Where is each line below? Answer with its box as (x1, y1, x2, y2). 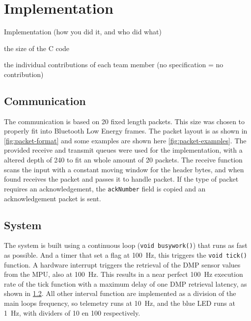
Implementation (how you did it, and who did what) (4, 27, 162, 37)
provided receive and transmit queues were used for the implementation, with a (4, 145, 243, 155)
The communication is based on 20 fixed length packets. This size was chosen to (4, 116, 245, 126)
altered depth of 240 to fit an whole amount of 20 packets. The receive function (4, 155, 243, 165)
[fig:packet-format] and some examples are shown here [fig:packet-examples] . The (4, 135, 247, 145)
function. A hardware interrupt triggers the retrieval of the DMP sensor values (4, 259, 241, 269)
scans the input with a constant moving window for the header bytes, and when (4, 164, 244, 174)
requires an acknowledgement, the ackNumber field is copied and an (4, 183, 206, 193)
